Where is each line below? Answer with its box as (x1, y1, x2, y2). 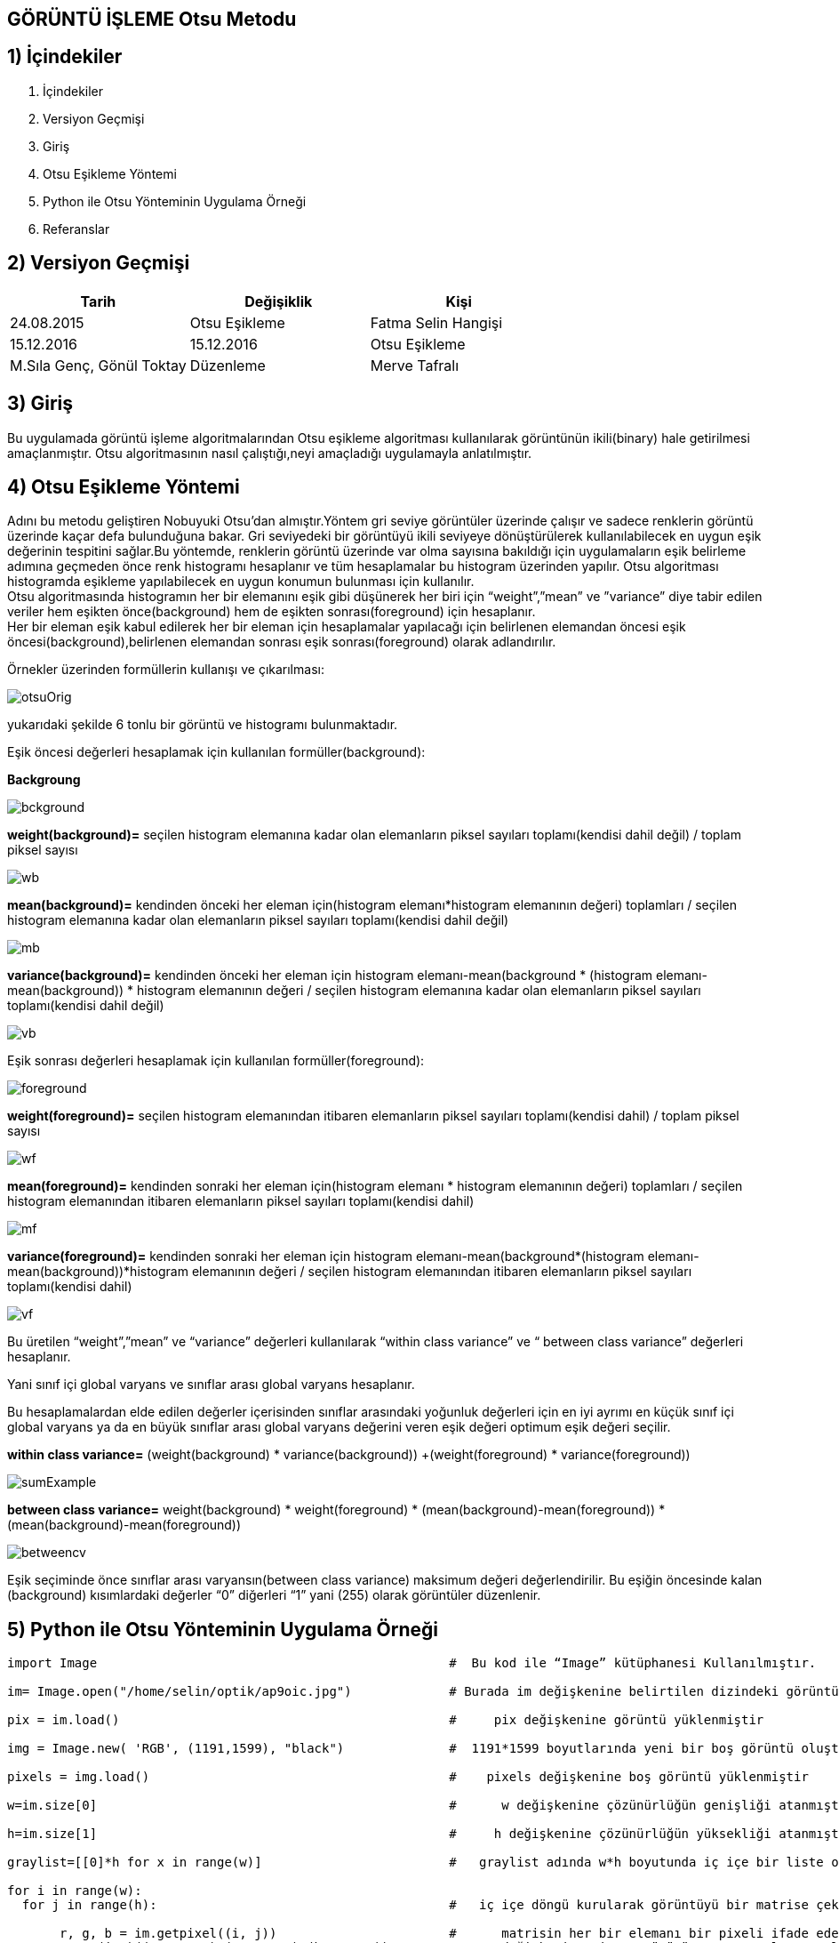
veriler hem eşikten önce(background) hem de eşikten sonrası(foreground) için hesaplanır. (7, 604, 536, 620)
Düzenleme (189, 356, 266, 374)
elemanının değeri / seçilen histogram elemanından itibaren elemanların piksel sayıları (191, 1264, 692, 1280)
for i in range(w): (7, 1883, 142, 1899)
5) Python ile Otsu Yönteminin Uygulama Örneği (7, 1618, 438, 1641)
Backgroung (7, 772, 81, 788)
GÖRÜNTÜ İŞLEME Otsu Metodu (7, 8, 297, 30)
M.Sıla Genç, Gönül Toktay (10, 356, 187, 374)
